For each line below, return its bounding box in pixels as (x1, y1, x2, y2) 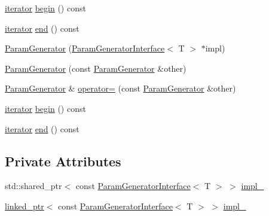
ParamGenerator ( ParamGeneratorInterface (5, 42, 165, 54)
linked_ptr (5, 199, 44, 212)
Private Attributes (5, 151, 121, 170)
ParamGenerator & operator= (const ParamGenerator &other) (5, 82, 236, 95)
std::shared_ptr (5, 180, 62, 192)
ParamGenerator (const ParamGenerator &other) (5, 62, 187, 74)
